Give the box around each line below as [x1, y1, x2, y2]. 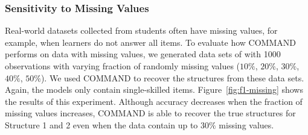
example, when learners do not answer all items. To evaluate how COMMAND [5, 36, 296, 48]
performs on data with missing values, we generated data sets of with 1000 [5, 48, 281, 60]
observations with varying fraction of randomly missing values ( [5, 60, 240, 72]
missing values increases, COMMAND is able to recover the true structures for [5, 107, 296, 119]
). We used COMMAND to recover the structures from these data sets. [40, 71, 304, 84]
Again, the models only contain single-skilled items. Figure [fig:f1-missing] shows [5, 83, 303, 96]
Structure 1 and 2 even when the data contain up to [5, 118, 198, 131]
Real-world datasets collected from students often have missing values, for [5, 24, 278, 37]
